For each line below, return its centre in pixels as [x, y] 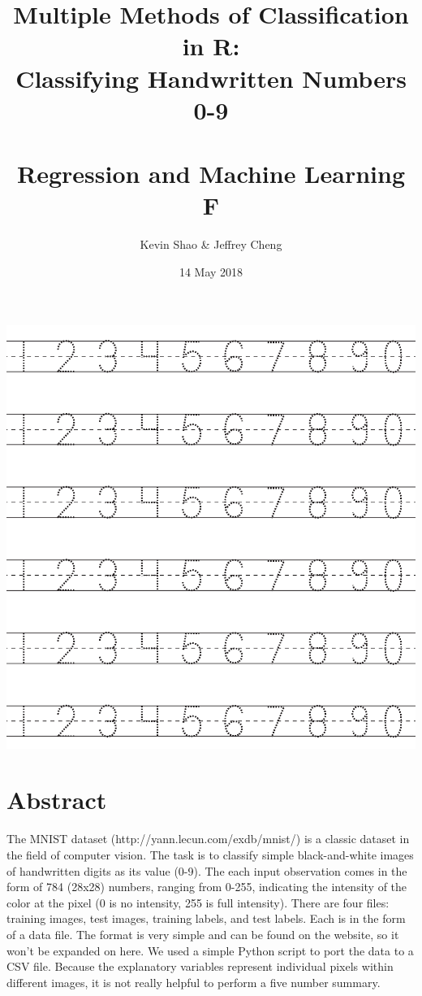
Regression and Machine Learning [211, 174]
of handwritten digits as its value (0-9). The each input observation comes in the [207, 870]
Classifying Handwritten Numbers [211, 78]
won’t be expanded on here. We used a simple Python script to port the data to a [210, 950]
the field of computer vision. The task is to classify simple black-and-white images [210, 855]
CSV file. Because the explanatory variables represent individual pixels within [200, 966]
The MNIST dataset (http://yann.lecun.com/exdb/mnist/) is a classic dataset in [208, 839]
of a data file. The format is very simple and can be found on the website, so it [203, 934]
